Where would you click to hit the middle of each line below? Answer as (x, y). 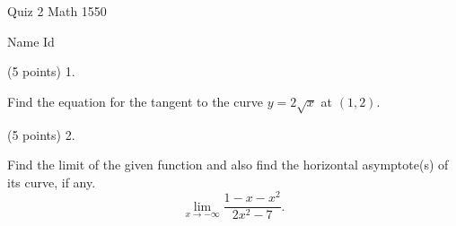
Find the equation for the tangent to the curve (135, 101)
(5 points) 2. (41, 134)
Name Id (31, 41)
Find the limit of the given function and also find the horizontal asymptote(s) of (228, 165)
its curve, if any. (52, 182)
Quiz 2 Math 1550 (57, 11)
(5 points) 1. (41, 71)
